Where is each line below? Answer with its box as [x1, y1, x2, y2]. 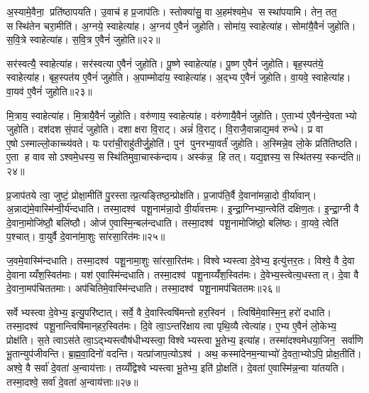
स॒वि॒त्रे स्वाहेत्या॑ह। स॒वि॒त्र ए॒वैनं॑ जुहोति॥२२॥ [6, 32, 160, 47]
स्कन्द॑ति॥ [325, 149, 360, 164]
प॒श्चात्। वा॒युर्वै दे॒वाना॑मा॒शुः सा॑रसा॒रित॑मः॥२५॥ [6, 229, 165, 244]
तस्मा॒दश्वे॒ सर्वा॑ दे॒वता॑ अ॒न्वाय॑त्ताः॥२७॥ [6, 374, 138, 389]
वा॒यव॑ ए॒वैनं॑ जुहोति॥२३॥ [6, 83, 92, 98]
